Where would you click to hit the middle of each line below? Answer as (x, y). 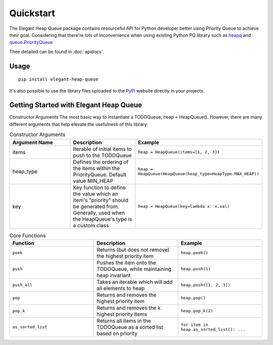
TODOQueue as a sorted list (130, 327)
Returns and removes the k (129, 308)
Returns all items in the (124, 321)
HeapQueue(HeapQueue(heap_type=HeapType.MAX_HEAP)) (199, 174)
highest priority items (122, 314)
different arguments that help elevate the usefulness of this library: (79, 124)
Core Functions (28, 235)
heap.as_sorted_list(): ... (213, 329)
